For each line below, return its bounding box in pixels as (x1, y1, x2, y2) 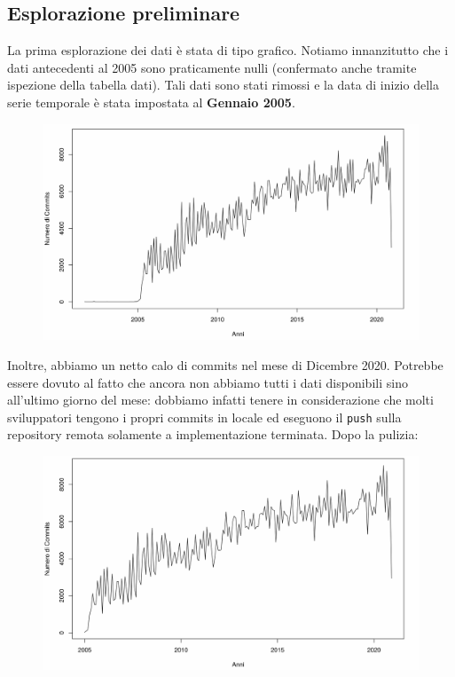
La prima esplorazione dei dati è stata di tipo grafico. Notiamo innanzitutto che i (7, 41, 449, 59)
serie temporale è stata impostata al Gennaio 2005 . (7, 92, 295, 111)
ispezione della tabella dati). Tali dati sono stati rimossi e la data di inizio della (7, 75, 439, 94)
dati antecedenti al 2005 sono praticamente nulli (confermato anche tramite (7, 58, 417, 76)
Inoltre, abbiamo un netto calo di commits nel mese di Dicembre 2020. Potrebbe (7, 356, 443, 374)
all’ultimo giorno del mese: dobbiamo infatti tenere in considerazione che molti (7, 390, 434, 409)
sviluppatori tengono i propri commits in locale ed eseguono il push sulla (7, 407, 402, 426)
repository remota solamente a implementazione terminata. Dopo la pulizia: (7, 425, 419, 444)
